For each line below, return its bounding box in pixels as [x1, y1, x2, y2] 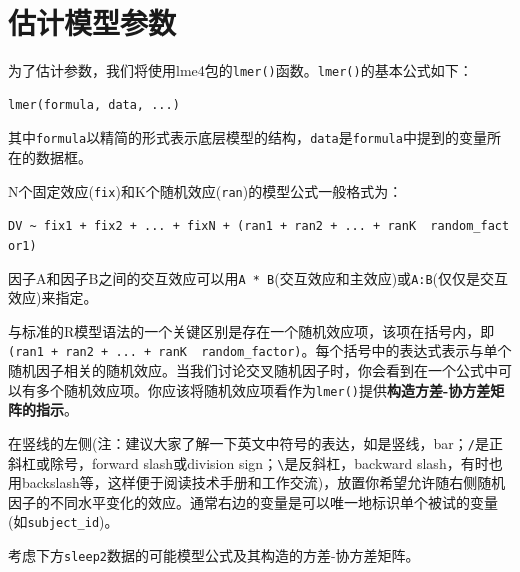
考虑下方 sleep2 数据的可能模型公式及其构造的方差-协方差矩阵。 [8, 545, 420, 566]
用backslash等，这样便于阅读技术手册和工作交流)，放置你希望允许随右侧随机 [8, 472, 506, 493]
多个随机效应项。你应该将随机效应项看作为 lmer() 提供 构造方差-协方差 [35, 379, 491, 400]
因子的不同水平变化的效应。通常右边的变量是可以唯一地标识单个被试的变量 [8, 491, 498, 512]
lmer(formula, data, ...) [8, 97, 180, 112]
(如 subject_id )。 [8, 511, 119, 532]
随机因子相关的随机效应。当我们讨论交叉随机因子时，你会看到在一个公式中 [8, 360, 498, 381]
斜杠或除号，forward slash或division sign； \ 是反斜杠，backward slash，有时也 [8, 452, 503, 473]
